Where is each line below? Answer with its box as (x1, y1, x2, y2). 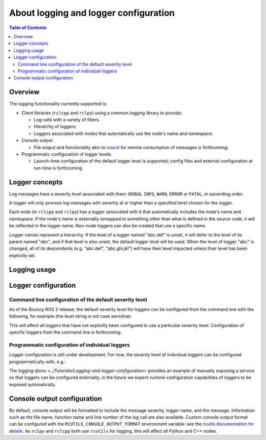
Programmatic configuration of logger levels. (21, 151, 112, 157)
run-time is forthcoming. (33, 165, 83, 171)
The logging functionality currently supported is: (9, 101, 107, 107)
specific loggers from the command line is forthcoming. (9, 329, 122, 335)
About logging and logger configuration (9, 7, 175, 18)
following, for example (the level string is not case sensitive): (9, 313, 133, 319)
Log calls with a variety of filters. (33, 116, 100, 123)
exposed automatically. (9, 381, 56, 387)
